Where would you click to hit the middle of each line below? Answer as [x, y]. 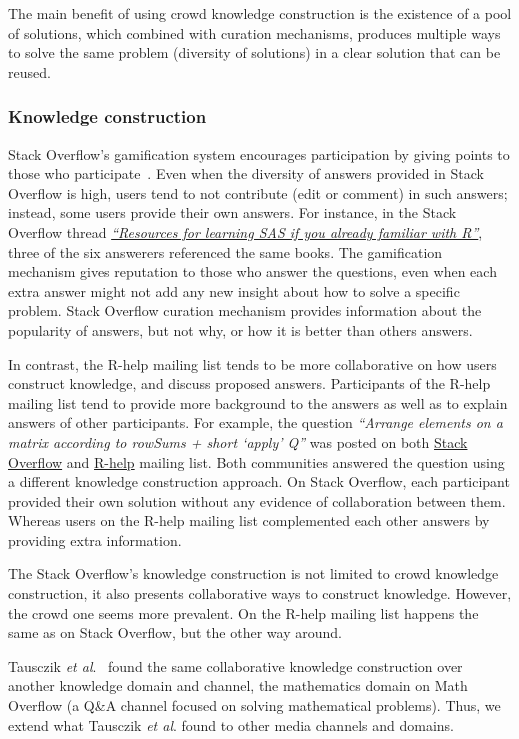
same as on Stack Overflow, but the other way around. [175, 632]
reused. [29, 71]
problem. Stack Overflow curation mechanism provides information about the [245, 310]
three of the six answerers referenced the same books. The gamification [225, 251]
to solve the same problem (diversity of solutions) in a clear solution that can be [254, 52]
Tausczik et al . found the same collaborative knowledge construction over [235, 665]
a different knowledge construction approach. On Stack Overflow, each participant [259, 481]
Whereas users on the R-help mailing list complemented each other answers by [249, 520]
